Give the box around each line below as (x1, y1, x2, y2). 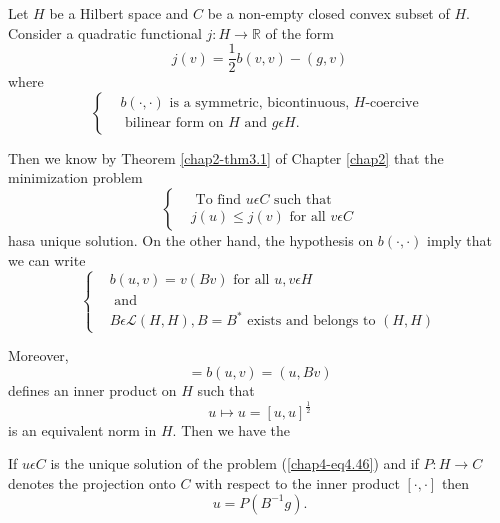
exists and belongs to (247, 314, 376, 329)
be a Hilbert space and (49, 3, 189, 23)
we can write (8, 249, 86, 270)
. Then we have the (172, 419, 291, 440)
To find (195, 193, 242, 208)
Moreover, (8, 345, 69, 366)
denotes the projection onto (8, 473, 176, 494)
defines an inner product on (8, 379, 177, 400)
